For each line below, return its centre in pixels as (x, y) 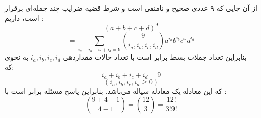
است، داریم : (24, 17)
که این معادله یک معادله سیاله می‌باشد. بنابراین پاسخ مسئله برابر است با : (116, 91)
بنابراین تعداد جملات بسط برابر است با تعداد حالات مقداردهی (155, 57)
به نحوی (17, 57)
